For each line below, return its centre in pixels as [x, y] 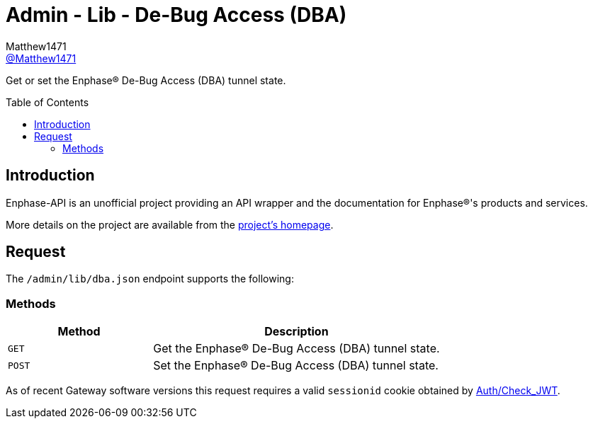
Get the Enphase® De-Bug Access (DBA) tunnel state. [296, 349]
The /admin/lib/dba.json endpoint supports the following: [150, 279]
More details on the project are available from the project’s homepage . [170, 224]
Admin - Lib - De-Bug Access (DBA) [176, 15]
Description [296, 332]
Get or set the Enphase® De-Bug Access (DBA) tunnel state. [146, 80]
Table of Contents [47, 102]
